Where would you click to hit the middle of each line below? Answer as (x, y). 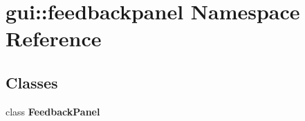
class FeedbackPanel (53, 111)
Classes (32, 82)
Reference (54, 38)
